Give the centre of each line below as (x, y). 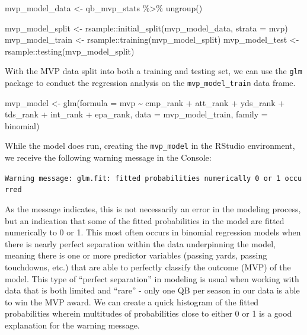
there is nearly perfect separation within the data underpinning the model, (140, 243)
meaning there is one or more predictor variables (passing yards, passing (136, 255)
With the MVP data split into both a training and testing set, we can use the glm (153, 71)
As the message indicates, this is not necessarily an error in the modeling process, (153, 209)
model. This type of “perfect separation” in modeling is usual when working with (152, 278)
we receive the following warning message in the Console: (108, 157)
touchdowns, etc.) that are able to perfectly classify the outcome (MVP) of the (148, 267)
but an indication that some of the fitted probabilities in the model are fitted (145, 220)
